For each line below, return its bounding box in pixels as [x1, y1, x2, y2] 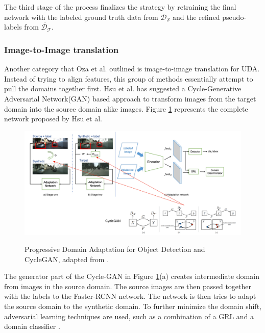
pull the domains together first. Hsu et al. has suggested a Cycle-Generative [4, 83, 242, 94]
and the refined [173, 11, 220, 22]
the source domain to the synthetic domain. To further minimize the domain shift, [4, 301, 261, 312]
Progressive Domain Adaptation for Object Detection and [25, 244, 205, 254]
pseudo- [222, 11, 247, 22]
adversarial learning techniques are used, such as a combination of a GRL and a [4, 311, 254, 321]
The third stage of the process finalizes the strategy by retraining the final [4, 2, 236, 12]
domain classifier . [4, 321, 60, 331]
